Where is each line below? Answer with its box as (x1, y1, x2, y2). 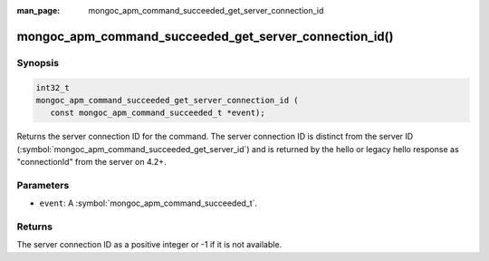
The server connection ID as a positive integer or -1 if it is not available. (16, 239, 283, 250)
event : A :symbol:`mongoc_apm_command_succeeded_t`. (39, 198, 258, 208)
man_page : (16, 5, 61, 15)
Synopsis (16, 56, 59, 69)
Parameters (16, 179, 70, 191)
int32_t (35, 82, 70, 92)
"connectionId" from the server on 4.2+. (16, 157, 167, 168)
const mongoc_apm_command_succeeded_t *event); (50, 108, 266, 118)
